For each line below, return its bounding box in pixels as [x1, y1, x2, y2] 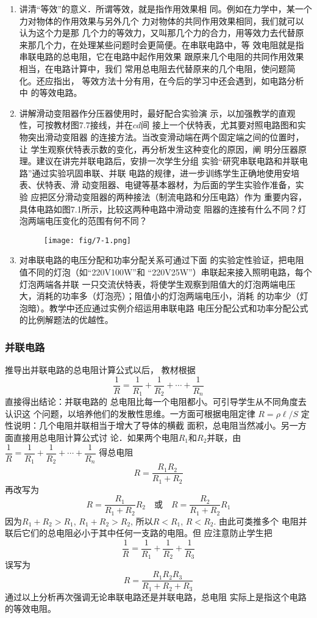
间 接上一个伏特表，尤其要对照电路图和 [141, 118, 297, 131]
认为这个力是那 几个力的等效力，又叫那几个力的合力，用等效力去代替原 [19, 26, 304, 39]
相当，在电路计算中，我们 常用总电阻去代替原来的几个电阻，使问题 [19, 62, 287, 75]
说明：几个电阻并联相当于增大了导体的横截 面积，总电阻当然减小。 [13, 419, 281, 432]
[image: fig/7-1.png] [43, 236, 131, 245]
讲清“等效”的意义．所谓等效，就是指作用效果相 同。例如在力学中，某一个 [19, 2, 312, 15]
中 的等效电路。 [19, 86, 82, 99]
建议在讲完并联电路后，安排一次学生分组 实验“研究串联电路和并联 [36, 154, 300, 167]
